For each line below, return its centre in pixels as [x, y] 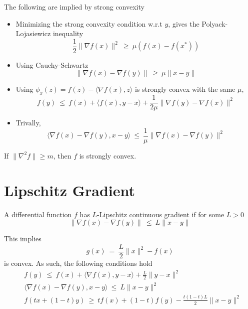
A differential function [38, 214]
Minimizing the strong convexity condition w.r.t [89, 23]
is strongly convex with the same [185, 89]
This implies [23, 239]
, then [62, 155]
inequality [68, 33]
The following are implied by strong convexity [74, 7]
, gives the [184, 23]
